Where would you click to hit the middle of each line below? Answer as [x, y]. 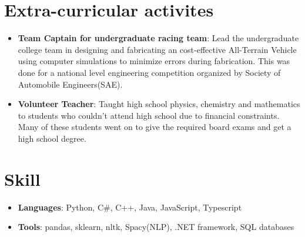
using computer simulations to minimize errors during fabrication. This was [154, 61]
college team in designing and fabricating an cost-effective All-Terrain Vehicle [157, 49]
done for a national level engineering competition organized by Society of [149, 72]
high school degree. [52, 138]
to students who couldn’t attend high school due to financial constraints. [149, 115]
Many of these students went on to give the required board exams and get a [155, 127]
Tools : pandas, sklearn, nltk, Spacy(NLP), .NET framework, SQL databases [156, 227]
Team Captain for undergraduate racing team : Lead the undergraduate [158, 38]
